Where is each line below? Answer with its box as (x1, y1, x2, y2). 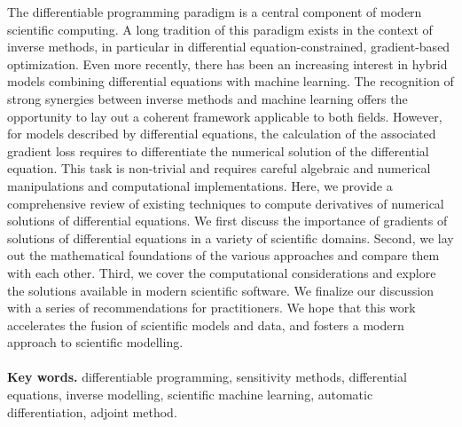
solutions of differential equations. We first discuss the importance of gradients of (7, 211, 448, 230)
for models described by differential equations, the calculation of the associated (7, 124, 436, 143)
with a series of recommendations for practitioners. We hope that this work (7, 298, 416, 317)
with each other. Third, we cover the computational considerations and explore (7, 263, 436, 281)
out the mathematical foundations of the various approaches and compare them (7, 246, 440, 265)
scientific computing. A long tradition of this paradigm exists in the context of (7, 20, 433, 38)
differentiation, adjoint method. (7, 402, 177, 421)
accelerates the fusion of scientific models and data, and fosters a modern (7, 315, 404, 334)
